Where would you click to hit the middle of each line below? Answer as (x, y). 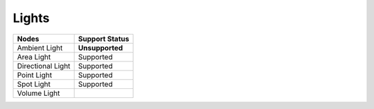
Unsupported (100, 48)
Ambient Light (40, 48)
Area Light (34, 57)
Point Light (34, 75)
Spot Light (34, 84)
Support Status (104, 39)
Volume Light (38, 93)
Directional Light (44, 66)
